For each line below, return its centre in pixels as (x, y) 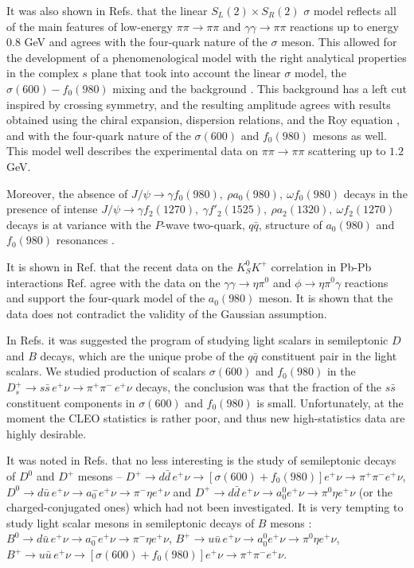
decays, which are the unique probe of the (142, 355)
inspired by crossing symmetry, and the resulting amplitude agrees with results (199, 104)
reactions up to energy (344, 26)
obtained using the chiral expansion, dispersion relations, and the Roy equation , (203, 120)
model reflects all (355, 10)
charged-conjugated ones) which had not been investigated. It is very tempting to (205, 507)
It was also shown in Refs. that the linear (107, 10)
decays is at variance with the (79, 224)
